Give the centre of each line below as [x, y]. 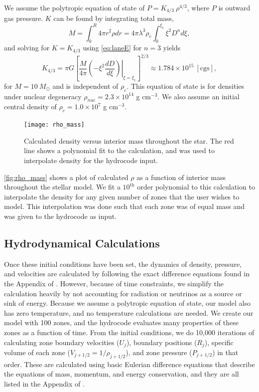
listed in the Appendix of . [44, 383]
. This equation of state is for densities [186, 86]
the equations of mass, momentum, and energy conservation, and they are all [122, 374]
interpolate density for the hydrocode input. [91, 160]
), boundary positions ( [162, 342]
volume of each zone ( [37, 352]
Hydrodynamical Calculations [82, 243]
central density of [30, 106]
